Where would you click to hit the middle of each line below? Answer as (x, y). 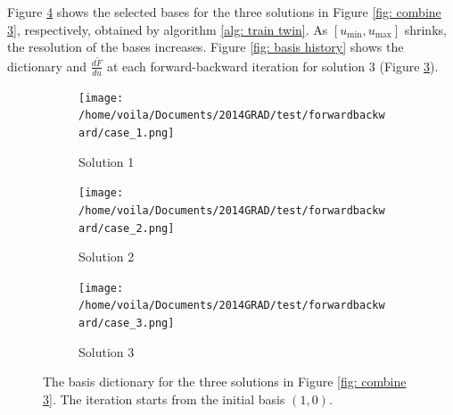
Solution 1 (107, 161)
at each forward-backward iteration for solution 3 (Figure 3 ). (272, 66)
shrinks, (425, 29)
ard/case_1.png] (127, 133)
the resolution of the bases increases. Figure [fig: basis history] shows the (206, 47)
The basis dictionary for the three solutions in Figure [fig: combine (225, 382)
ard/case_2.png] (127, 228)
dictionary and (47, 66)
